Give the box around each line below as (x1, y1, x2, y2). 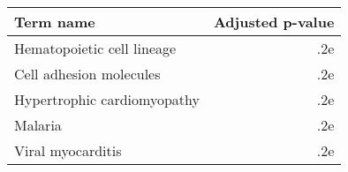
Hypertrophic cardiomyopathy (14, 89, 200, 109)
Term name (14, 11, 95, 32)
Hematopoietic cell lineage (14, 38, 177, 58)
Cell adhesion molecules (14, 64, 161, 84)
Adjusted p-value (213, 11, 335, 32)
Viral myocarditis (14, 140, 122, 161)
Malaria (14, 115, 62, 135)
